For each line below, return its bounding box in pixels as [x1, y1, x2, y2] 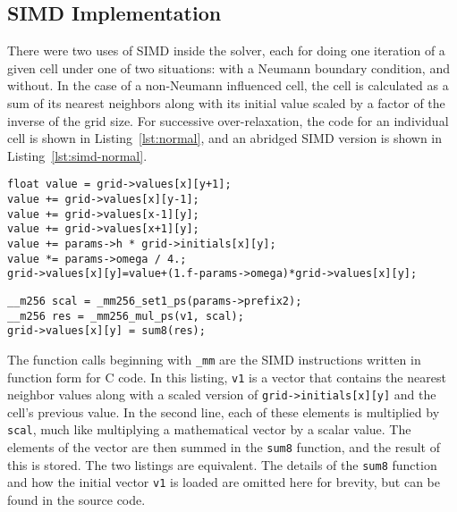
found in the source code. [7, 491, 146, 509]
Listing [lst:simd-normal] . [7, 146, 148, 164]
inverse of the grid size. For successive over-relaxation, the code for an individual [7, 111, 449, 130]
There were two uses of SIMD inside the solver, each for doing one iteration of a [7, 41, 445, 60]
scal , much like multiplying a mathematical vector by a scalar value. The [7, 420, 411, 439]
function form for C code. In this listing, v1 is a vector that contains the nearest [7, 367, 446, 386]
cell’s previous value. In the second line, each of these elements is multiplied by [7, 402, 440, 421]
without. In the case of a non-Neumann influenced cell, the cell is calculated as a [7, 76, 449, 95]
